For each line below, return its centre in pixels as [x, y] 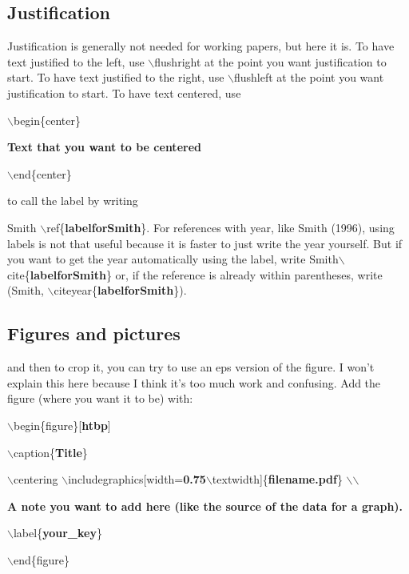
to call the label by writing [73, 201]
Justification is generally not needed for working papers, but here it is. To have [201, 46]
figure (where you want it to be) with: [100, 398]
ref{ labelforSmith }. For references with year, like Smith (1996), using [220, 227]
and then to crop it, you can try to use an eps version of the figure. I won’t [191, 367]
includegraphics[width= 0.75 [137, 479]
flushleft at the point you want [309, 77]
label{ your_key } [58, 533]
